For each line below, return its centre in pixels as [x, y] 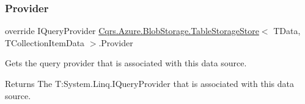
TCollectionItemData [45, 42]
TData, [287, 31]
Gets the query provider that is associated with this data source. [126, 63]
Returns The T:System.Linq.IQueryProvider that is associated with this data [149, 83]
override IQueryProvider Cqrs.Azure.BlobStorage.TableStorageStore [132, 31]
